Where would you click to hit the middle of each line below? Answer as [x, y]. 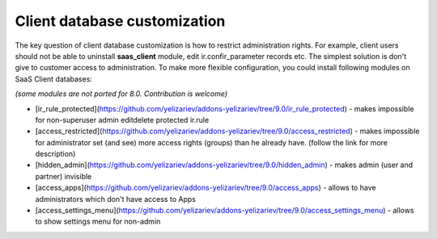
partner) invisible [64, 176]
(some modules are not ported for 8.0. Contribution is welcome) [121, 94]
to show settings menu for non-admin [98, 221]
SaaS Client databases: [54, 79]
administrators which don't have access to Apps [115, 199]
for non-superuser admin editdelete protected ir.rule [122, 119]
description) [55, 154]
